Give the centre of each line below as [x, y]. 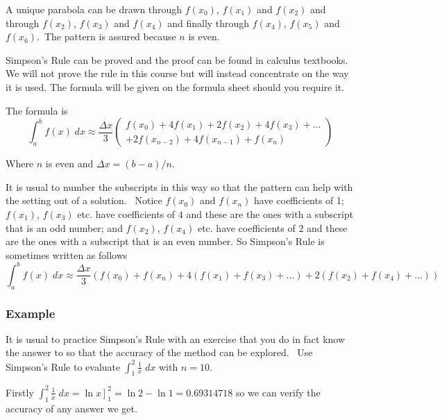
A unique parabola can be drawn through [94, 9]
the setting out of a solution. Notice [84, 200]
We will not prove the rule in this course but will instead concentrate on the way [177, 73]
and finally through [209, 23]
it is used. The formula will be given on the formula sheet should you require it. [175, 86]
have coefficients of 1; [299, 200]
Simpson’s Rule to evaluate [63, 366]
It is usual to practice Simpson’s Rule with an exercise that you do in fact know [176, 338]
